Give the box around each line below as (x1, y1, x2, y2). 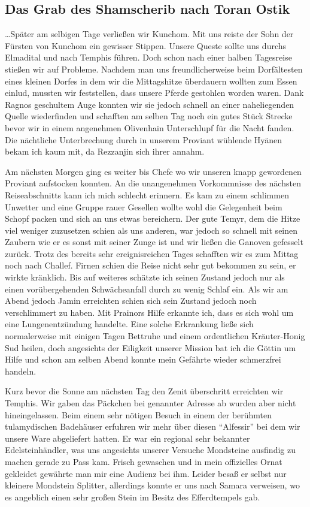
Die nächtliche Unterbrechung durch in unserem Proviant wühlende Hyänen (5, 133, 282, 146)
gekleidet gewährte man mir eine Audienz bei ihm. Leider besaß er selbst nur (5, 467, 287, 479)
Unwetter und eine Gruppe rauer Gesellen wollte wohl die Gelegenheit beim (5, 200, 282, 213)
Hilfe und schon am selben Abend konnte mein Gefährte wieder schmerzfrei (5, 353, 281, 366)
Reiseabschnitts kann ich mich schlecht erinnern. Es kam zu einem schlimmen (5, 188, 289, 201)
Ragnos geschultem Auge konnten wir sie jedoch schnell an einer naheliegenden (5, 98, 294, 110)
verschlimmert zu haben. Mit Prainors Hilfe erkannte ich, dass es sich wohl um (5, 306, 294, 318)
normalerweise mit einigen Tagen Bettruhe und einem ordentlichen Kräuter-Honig (5, 330, 305, 342)
